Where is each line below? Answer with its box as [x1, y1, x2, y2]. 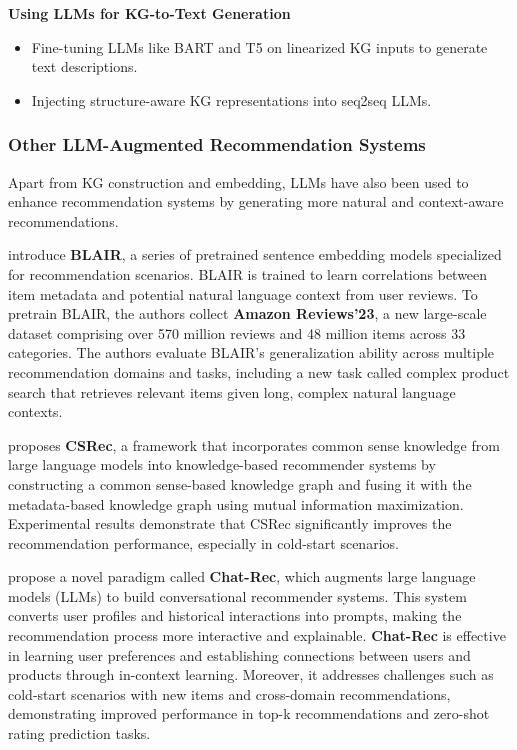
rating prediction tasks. [8, 723, 151, 744]
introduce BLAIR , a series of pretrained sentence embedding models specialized [8, 244, 502, 265]
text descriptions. [31, 56, 138, 77]
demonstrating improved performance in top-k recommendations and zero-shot [8, 703, 490, 724]
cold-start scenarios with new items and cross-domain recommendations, [8, 683, 451, 704]
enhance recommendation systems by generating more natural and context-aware [8, 191, 504, 212]
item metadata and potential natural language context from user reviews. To [8, 283, 478, 304]
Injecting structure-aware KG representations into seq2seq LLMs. [31, 89, 432, 110]
